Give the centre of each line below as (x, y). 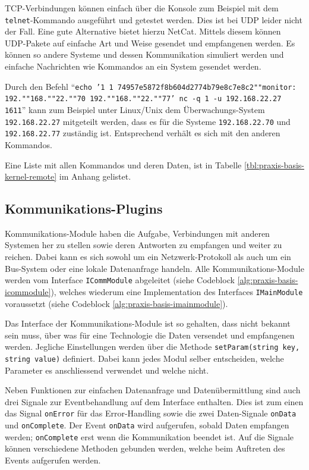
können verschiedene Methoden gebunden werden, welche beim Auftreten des (145, 448)
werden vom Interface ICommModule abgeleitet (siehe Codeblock (120, 280)
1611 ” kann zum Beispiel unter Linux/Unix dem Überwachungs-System (135, 109)
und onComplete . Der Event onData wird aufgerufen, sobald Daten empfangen (147, 425)
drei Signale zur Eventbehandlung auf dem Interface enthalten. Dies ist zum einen (154, 401)
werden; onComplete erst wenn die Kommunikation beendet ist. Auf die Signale (149, 436)
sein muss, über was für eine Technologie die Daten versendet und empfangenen (150, 335)
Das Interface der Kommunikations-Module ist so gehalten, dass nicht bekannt (148, 323)
